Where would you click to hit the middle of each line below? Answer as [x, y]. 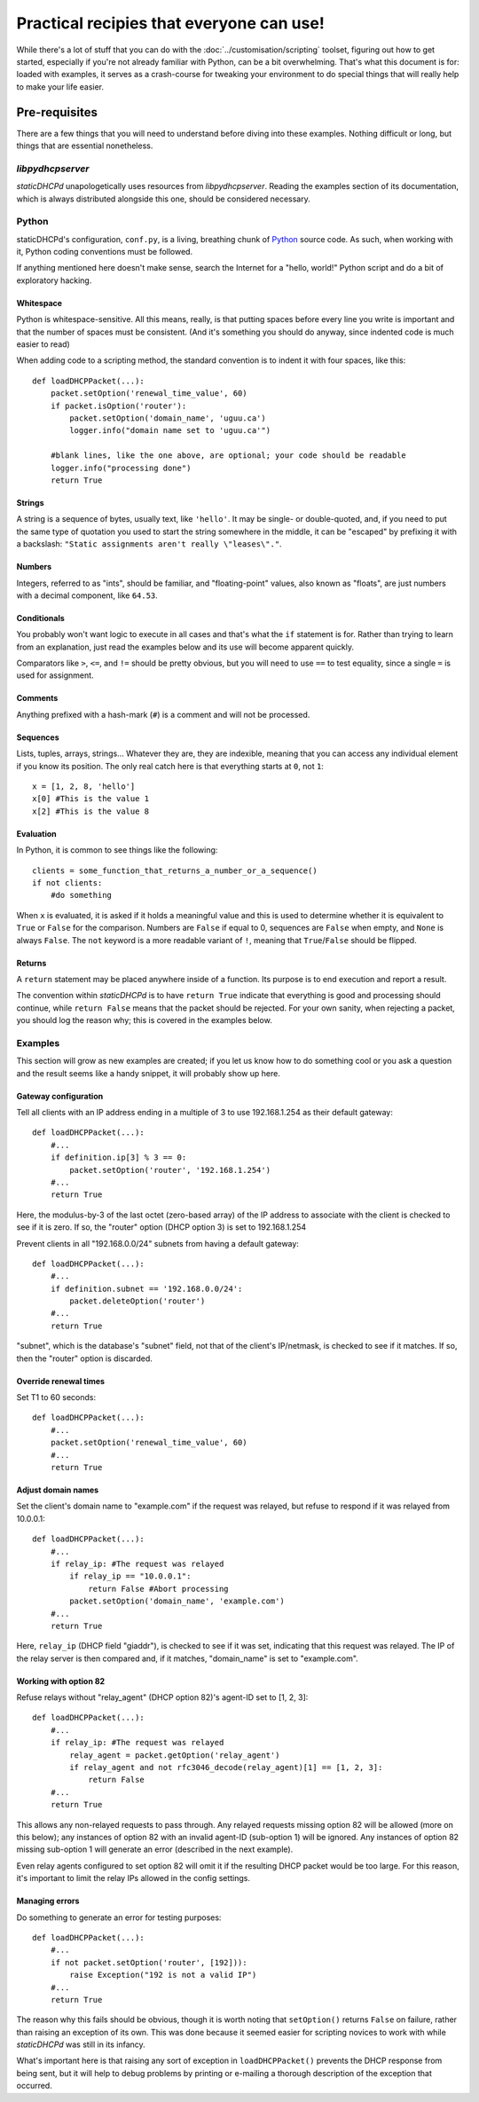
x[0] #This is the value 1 [91, 799]
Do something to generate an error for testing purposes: [119, 1917]
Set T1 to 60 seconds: [56, 1397]
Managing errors [48, 1901]
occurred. [34, 2086]
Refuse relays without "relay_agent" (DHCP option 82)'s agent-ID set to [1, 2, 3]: [162, 1697]
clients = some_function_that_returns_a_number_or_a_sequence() [175, 870]
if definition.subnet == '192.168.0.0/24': [146, 1288]
